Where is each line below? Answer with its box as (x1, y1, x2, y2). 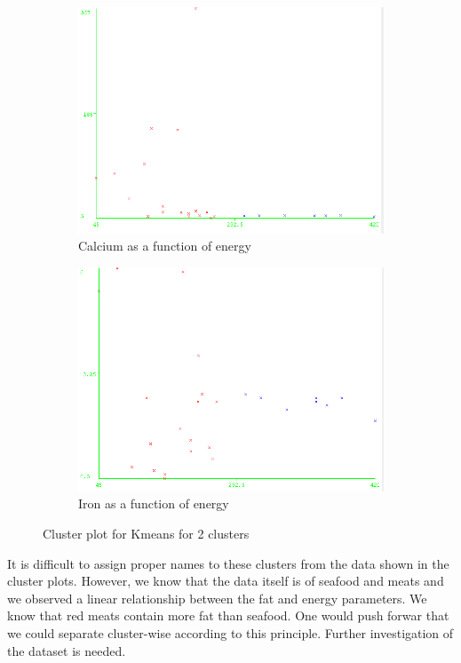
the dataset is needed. (7, 641, 126, 659)
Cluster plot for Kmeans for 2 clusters (43, 524, 250, 543)
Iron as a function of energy (78, 494, 229, 513)
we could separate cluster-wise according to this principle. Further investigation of (7, 623, 454, 642)
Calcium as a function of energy (78, 236, 251, 255)
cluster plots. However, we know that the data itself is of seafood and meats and (7, 571, 444, 590)
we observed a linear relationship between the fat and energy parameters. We (7, 588, 427, 607)
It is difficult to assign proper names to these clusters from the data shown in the (7, 554, 449, 572)
